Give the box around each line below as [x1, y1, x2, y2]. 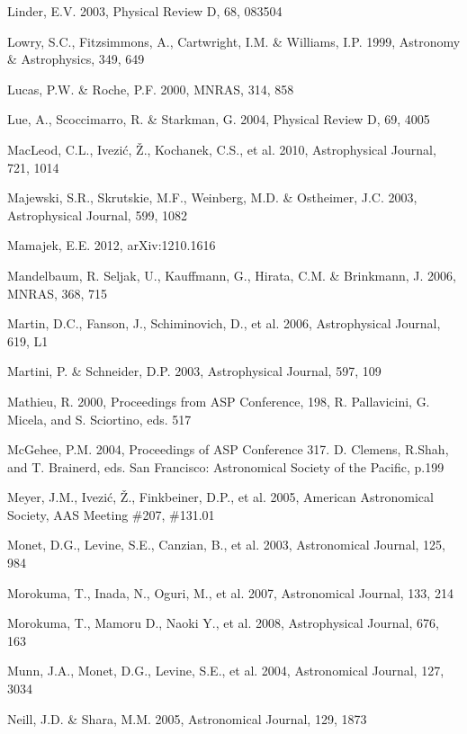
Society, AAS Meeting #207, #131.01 [7, 505, 215, 524]
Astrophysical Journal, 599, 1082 [7, 205, 187, 224]
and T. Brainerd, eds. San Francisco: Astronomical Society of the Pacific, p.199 [7, 457, 445, 476]
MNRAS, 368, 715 [7, 283, 108, 302]
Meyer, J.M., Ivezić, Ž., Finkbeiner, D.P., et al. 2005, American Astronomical [7, 488, 434, 506]
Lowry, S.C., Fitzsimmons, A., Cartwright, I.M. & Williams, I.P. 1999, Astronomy [7, 31, 461, 50]
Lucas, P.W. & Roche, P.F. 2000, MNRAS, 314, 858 [7, 79, 294, 98]
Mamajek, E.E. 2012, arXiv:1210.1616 [7, 236, 216, 255]
